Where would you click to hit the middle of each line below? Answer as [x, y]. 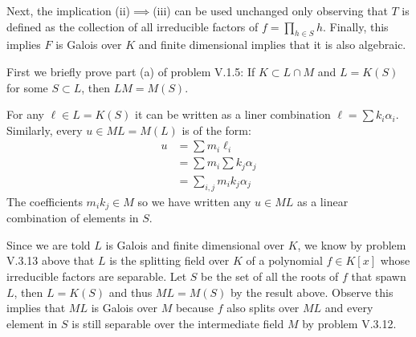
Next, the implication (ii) [69, 10]
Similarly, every [45, 130]
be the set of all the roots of [270, 276]
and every [349, 308]
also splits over [263, 308]
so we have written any [194, 201]
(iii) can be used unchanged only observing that [270, 10]
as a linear [323, 201]
